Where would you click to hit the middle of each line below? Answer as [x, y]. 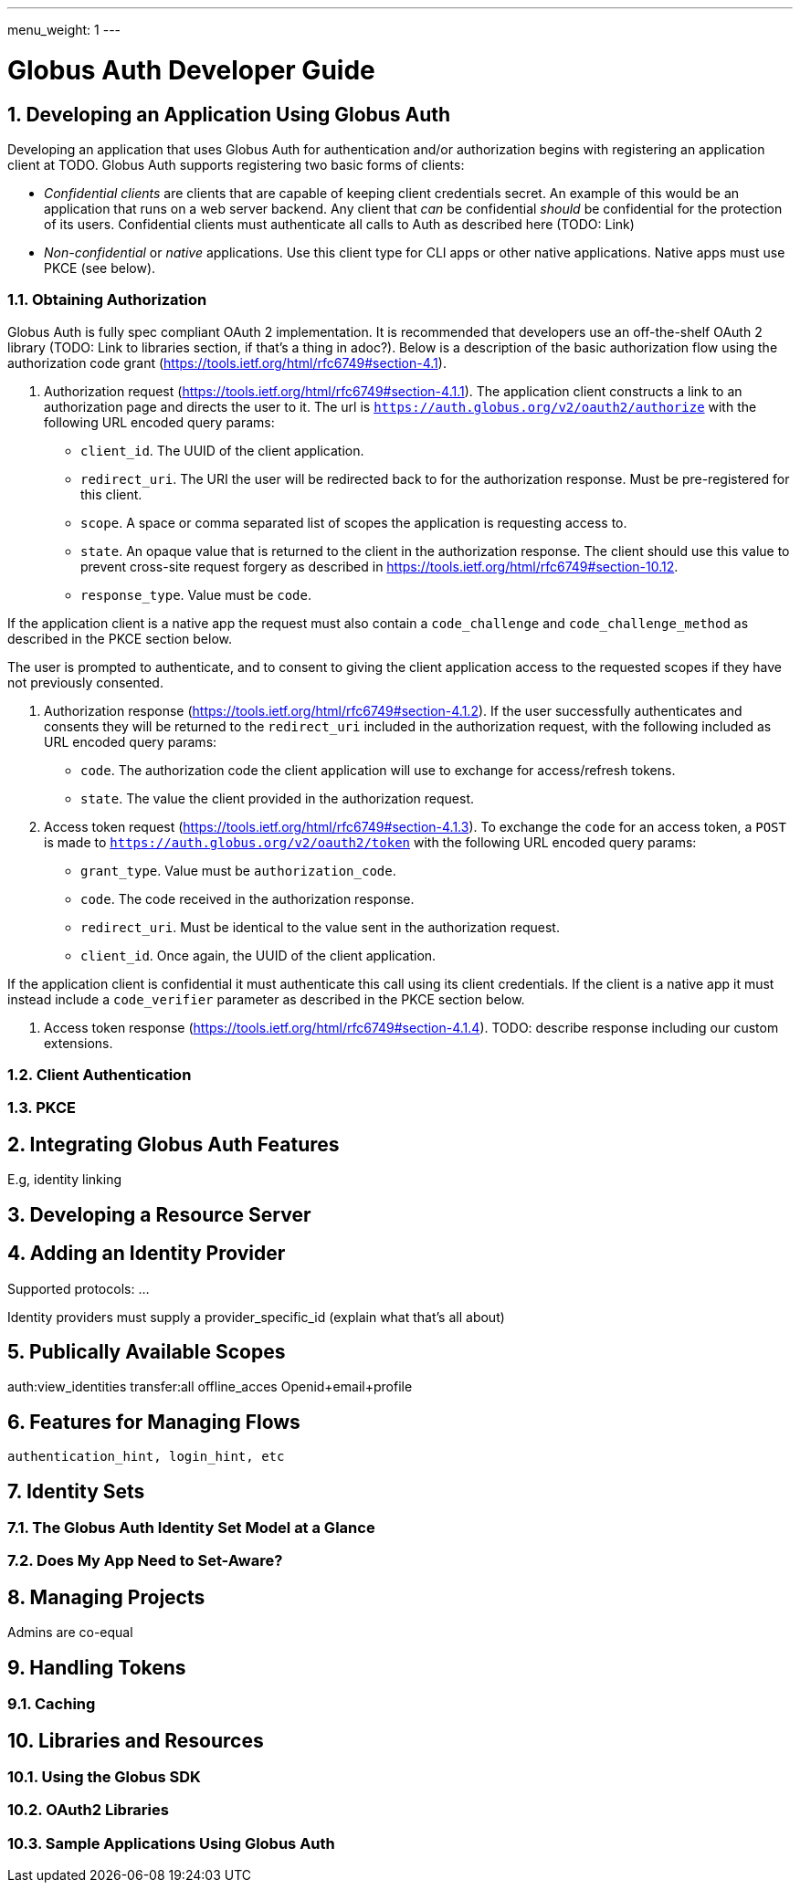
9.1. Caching [52, 1704]
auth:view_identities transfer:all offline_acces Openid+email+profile [210, 1387]
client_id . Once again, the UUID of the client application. [258, 955]
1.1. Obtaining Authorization [107, 300]
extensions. [79, 1043]
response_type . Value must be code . [196, 594]
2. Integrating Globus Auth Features [174, 1144]
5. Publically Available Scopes [147, 1351]
